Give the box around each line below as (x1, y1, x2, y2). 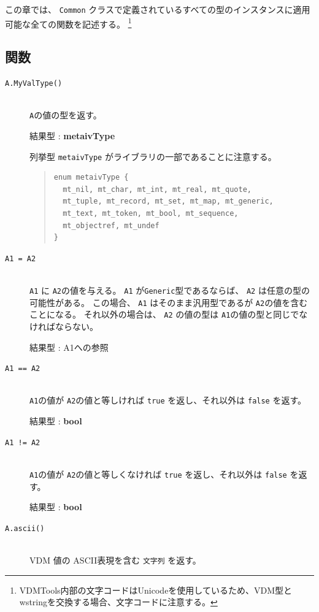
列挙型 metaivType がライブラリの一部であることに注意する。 (29, 150, 277, 163)
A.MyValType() (5, 79, 63, 88)
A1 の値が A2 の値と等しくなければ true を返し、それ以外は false (29, 467, 287, 480)
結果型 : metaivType (29, 129, 115, 142)
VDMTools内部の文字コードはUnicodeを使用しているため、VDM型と (19, 583, 292, 596)
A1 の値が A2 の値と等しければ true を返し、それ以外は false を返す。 (29, 394, 307, 407)
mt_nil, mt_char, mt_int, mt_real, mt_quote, (63, 185, 252, 194)
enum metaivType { (53, 173, 129, 182)
